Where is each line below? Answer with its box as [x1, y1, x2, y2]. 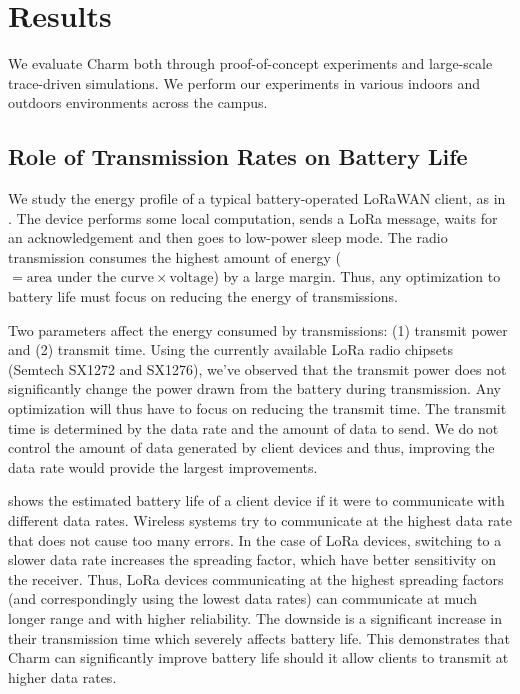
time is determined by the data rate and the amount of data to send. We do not [8, 417, 499, 438]
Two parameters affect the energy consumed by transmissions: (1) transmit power [8, 319, 508, 340]
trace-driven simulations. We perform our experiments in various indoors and [8, 72, 481, 93]
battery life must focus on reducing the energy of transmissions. [8, 286, 398, 307]
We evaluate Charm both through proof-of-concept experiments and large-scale [8, 53, 493, 74]
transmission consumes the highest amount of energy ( [8, 246, 342, 267]
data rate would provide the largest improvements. [8, 456, 318, 477]
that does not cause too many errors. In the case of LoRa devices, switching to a [8, 529, 502, 550]
